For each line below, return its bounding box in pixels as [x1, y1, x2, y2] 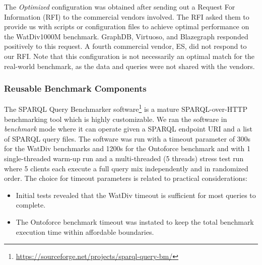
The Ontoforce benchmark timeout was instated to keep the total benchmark [16, 216, 254, 227]
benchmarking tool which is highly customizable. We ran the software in [4, 113, 227, 124]
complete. [16, 200, 46, 210]
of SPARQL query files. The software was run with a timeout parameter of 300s [4, 133, 251, 144]
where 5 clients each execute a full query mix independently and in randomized [4, 163, 248, 173]
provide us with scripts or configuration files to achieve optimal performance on [4, 21, 249, 32]
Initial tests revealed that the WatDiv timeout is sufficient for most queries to [16, 189, 256, 200]
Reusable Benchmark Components [4, 82, 147, 95]
